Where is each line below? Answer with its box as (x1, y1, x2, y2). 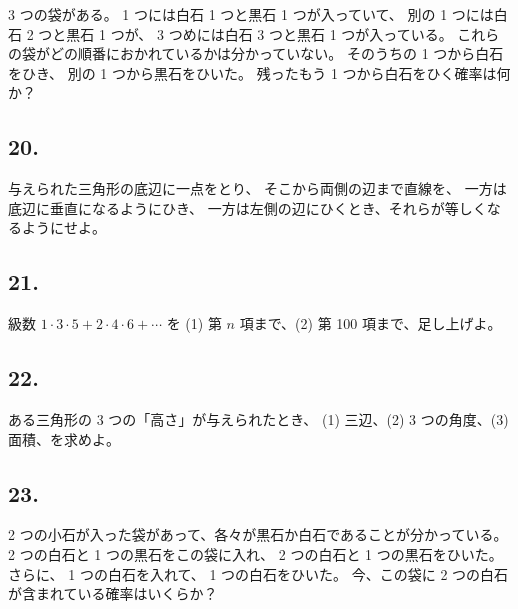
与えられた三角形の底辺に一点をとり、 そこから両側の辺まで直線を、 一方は (8, 178, 507, 199)
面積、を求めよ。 (8, 428, 120, 449)
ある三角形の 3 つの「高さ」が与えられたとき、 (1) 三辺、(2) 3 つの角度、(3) (8, 408, 509, 429)
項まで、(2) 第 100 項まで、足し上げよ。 (239, 313, 502, 334)
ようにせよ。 (21, 217, 106, 238)
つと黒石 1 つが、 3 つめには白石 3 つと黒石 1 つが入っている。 (38, 23, 453, 44)
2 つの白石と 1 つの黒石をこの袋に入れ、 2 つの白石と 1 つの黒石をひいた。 (8, 543, 503, 564)
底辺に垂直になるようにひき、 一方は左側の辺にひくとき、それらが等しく (8, 197, 487, 218)
